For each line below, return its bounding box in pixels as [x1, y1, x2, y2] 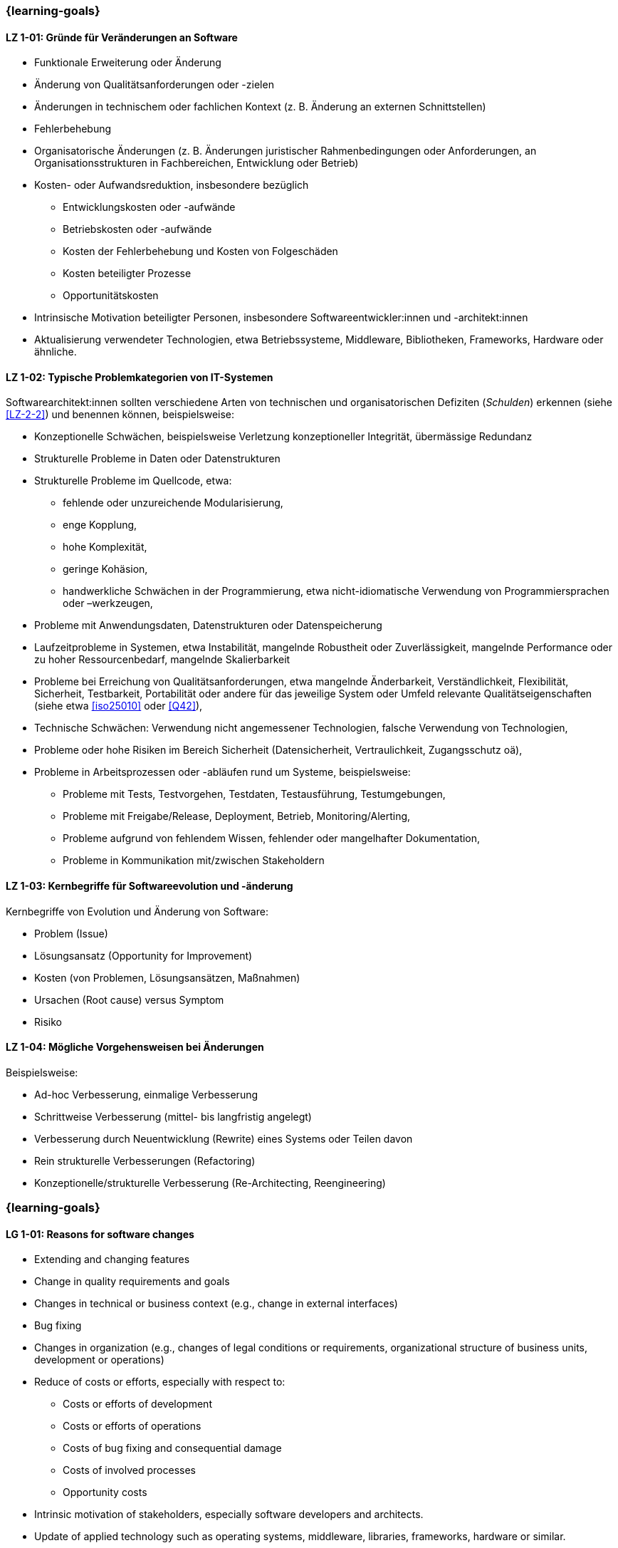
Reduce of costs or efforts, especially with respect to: [34, 1376, 286, 1388]
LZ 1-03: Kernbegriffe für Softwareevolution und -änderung [6, 880, 293, 893]
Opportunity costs [63, 1486, 147, 1499]
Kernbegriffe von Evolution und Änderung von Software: [6, 905, 268, 918]
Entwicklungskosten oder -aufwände [63, 201, 236, 214]
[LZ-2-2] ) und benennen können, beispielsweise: [6, 408, 235, 421]
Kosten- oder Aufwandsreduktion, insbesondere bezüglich [34, 179, 309, 192]
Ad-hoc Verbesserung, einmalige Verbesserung [34, 1088, 258, 1101]
